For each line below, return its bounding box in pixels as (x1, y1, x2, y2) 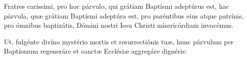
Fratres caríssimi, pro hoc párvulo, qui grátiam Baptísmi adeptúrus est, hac (4, 1, 229, 11)
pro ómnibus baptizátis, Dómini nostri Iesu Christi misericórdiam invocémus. (4, 20, 233, 30)
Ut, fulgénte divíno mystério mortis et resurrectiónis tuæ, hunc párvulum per (4, 36, 234, 46)
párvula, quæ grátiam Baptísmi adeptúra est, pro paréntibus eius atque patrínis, (4, 10, 244, 20)
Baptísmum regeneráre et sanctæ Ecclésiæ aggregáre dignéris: (4, 46, 187, 56)
